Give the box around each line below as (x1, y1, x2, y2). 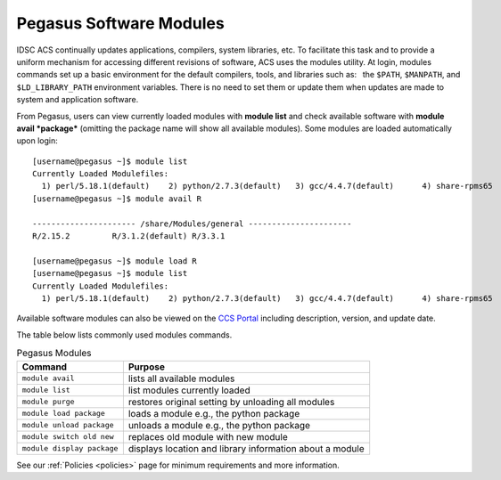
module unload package (21, 420, 115, 430)
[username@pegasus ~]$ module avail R (32, 193, 202, 204)
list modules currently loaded (127, 384, 250, 396)
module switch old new (21, 432, 115, 442)
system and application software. (16, 94, 139, 105)
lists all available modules (127, 372, 235, 385)
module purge (21, 397, 75, 407)
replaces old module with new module (127, 430, 289, 443)
